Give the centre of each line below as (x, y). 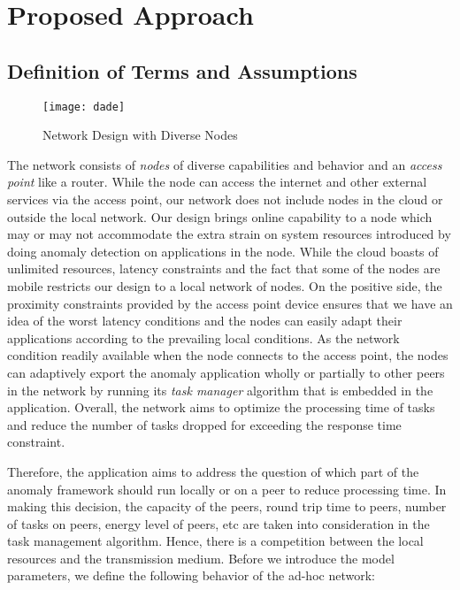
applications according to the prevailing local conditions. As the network (203, 337)
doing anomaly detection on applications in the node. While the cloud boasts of (223, 251)
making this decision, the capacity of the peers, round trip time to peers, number (227, 506)
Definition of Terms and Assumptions (182, 70)
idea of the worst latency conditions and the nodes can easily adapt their (205, 321)
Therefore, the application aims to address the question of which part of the (213, 471)
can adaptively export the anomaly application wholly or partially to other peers (226, 372)
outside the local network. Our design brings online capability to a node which (220, 216)
